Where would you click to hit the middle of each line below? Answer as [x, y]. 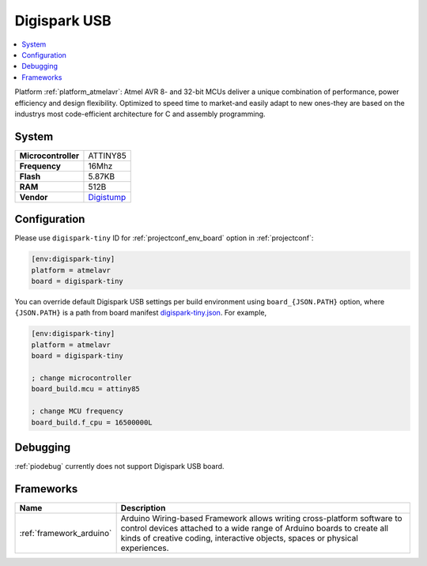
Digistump [107, 197]
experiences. [145, 548]
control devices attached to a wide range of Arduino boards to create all [255, 528]
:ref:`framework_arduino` [66, 533]
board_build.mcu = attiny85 [85, 389]
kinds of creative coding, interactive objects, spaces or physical [240, 538]
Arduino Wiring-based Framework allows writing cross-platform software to [261, 518]
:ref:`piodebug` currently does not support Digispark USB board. [119, 466]
